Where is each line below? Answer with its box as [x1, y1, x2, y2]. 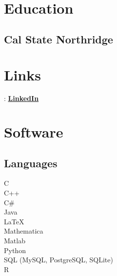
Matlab [4, 236, 25, 246]
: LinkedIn [4, 93, 39, 103]
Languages [4, 155, 58, 170]
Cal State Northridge [4, 31, 113, 46]
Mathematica [4, 226, 43, 236]
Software [4, 122, 63, 142]
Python [4, 245, 26, 255]
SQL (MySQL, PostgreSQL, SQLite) [4, 255, 113, 265]
